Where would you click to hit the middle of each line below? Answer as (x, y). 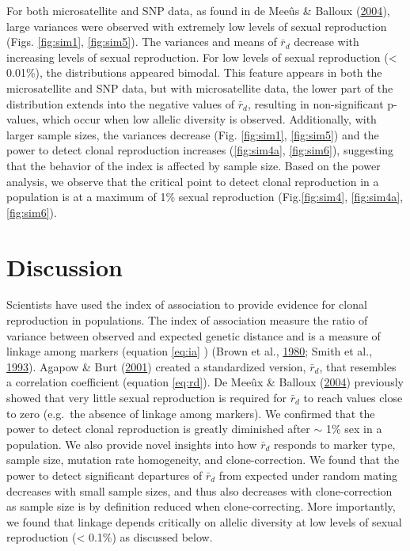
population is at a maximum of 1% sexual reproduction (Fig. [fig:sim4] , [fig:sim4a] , (205, 197)
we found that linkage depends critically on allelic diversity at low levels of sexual (204, 521)
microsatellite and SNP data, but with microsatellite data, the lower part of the (200, 87)
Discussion (65, 266)
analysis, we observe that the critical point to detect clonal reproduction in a (193, 181)
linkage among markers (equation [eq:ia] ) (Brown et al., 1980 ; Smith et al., (190, 351)
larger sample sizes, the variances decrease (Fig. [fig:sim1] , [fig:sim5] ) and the (193, 134)
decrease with (326, 42)
